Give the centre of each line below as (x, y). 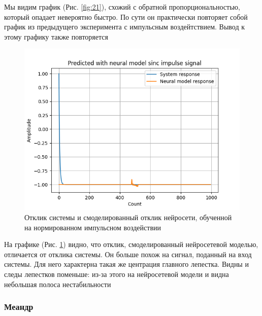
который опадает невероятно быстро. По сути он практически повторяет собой (126, 16)
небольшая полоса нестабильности (58, 284)
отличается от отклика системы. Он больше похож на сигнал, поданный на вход (128, 254)
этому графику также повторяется (56, 36)
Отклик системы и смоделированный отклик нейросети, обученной (128, 217)
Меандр (19, 307)
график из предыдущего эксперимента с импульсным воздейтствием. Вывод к (125, 27)
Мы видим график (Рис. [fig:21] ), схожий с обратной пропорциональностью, (122, 7)
